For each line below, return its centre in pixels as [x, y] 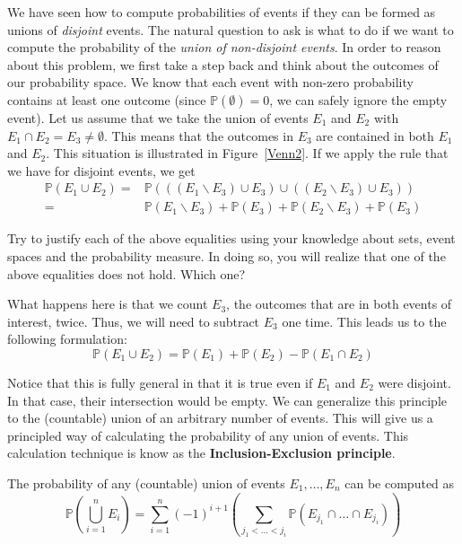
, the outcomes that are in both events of [339, 304]
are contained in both [375, 135]
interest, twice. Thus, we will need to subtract [134, 321]
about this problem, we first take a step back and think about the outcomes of [223, 64]
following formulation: [67, 339]
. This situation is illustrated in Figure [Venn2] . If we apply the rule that [247, 153]
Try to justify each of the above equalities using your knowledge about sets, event [231, 238]
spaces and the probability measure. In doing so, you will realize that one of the [227, 256]
